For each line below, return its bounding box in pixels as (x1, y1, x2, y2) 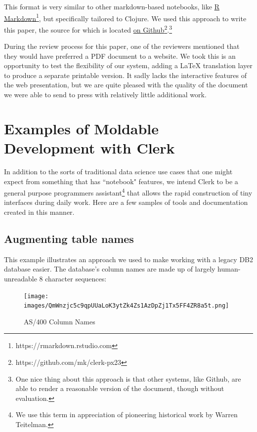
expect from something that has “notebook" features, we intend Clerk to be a (4, 176, 238, 186)
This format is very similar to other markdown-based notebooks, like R (4, 1, 219, 11)
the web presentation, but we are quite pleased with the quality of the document (4, 79, 248, 90)
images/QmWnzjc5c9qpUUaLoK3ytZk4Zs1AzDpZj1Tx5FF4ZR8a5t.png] (24, 302, 229, 310)
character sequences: (45, 273, 107, 283)
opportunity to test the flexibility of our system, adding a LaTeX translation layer (4, 60, 253, 71)
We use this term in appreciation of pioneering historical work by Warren (15, 409, 238, 420)
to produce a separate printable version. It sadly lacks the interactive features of (4, 70, 247, 80)
